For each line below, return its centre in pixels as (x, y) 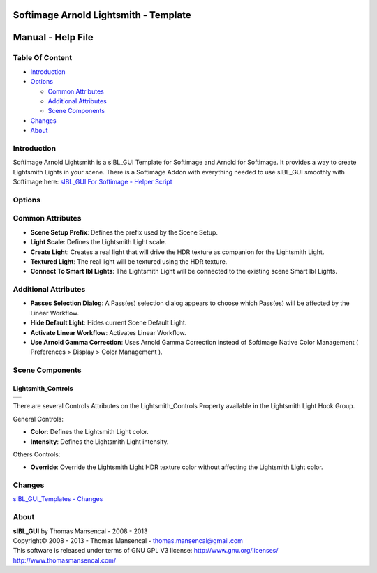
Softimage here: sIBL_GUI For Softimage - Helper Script (93, 182)
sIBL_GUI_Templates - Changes (58, 499)
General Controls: (38, 419)
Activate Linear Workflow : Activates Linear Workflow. (108, 332)
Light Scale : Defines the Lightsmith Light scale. (98, 242)
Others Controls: (37, 454)
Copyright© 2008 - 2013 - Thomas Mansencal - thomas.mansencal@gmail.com (128, 540)
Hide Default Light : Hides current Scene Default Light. (109, 323)
